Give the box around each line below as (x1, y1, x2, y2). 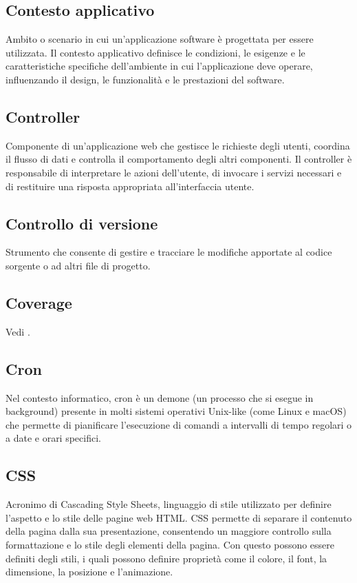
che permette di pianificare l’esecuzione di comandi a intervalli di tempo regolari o (6, 417, 352, 431)
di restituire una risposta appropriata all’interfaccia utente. (6, 178, 255, 193)
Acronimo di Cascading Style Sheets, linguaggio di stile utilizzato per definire (6, 497, 332, 511)
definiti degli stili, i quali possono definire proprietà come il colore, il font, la (6, 551, 327, 565)
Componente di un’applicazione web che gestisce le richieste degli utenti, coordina (6, 138, 350, 152)
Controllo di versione (6, 212, 158, 234)
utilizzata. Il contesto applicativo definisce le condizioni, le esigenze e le (6, 45, 305, 59)
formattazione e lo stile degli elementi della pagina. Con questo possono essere (6, 537, 335, 551)
